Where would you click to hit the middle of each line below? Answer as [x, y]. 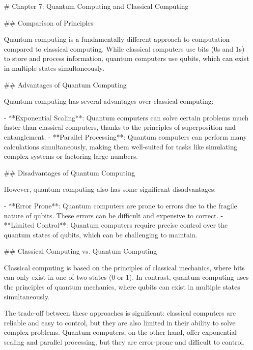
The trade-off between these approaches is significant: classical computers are [120, 313]
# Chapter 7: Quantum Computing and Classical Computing [96, 6]
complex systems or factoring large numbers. [71, 156]
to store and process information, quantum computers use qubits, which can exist [126, 58]
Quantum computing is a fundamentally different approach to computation [117, 39]
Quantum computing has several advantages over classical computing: [109, 101]
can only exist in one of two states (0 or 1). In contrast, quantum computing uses [126, 277]
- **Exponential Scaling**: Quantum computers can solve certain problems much [126, 117]
